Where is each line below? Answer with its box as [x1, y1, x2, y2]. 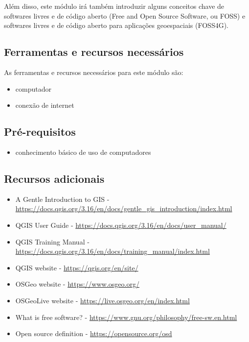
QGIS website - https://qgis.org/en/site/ [15, 262, 138, 272]
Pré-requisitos [4, 124, 76, 139]
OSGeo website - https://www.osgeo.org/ [15, 279, 139, 289]
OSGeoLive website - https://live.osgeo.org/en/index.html [15, 295, 190, 305]
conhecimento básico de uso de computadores [15, 147, 151, 157]
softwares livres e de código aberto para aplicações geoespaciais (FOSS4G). [4, 20, 228, 30]
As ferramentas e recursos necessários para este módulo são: [4, 67, 183, 77]
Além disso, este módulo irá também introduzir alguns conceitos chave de [4, 1, 225, 11]
